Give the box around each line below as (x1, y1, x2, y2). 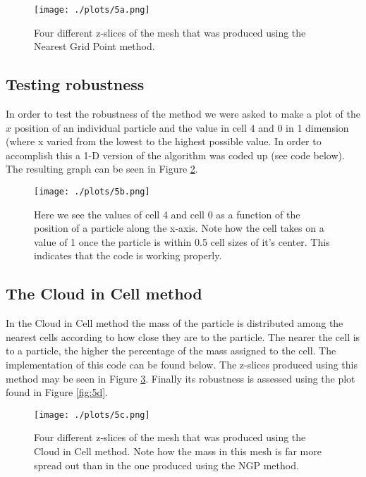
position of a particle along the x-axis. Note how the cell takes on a (34, 221, 324, 235)
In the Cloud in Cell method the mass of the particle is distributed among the (6, 316, 343, 330)
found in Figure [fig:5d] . (6, 385, 108, 399)
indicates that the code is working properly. (34, 248, 222, 263)
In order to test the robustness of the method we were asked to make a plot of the (6, 106, 360, 121)
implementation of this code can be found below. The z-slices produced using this (6, 357, 358, 372)
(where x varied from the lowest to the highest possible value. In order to (6, 134, 322, 149)
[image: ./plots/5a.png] (34, 5, 150, 15)
